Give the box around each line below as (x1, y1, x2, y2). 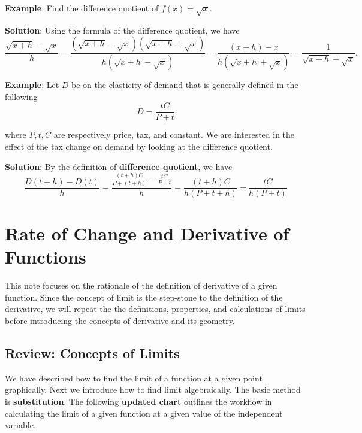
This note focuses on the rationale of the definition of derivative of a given (5, 279, 277, 292)
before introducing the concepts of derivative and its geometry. (5, 314, 235, 327)
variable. (5, 419, 36, 431)
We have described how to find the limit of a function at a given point (5, 371, 263, 384)
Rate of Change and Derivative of (5, 221, 289, 246)
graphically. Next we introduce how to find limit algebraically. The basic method (5, 383, 301, 396)
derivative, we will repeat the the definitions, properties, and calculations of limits (5, 302, 306, 315)
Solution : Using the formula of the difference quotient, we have (5, 23, 240, 36)
